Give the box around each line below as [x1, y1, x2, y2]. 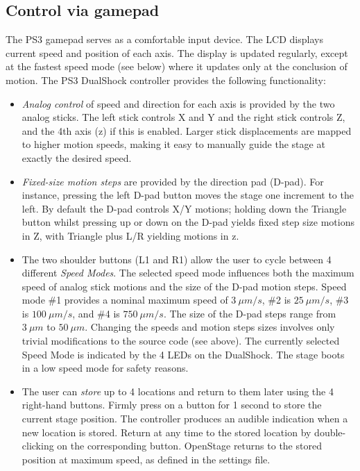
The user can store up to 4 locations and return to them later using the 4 [22, 383, 334, 398]
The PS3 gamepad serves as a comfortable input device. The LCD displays [6, 32, 323, 47]
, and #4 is [72, 306, 120, 320]
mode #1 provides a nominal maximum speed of [22, 292, 228, 307]
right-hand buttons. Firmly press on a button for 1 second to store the [22, 397, 322, 412]
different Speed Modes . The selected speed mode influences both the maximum [22, 265, 354, 280]
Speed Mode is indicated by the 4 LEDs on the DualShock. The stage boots [22, 347, 345, 361]
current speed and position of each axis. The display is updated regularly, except [6, 45, 348, 60]
